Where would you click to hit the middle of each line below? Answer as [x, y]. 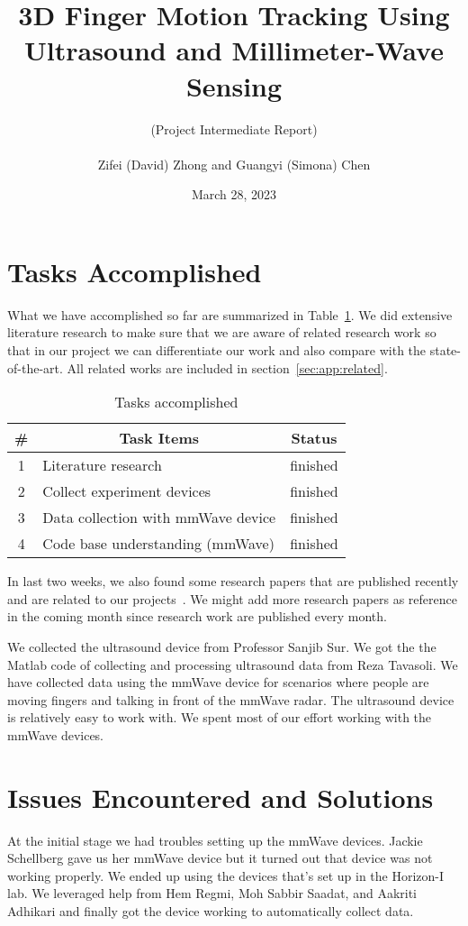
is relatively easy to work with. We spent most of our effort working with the [220, 717]
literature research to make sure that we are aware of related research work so [222, 332]
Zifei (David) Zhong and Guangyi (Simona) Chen [234, 164]
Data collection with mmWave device [159, 518]
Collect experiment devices [127, 491]
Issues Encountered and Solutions [220, 797]
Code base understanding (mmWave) [158, 544]
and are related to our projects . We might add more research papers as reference [232, 598]
